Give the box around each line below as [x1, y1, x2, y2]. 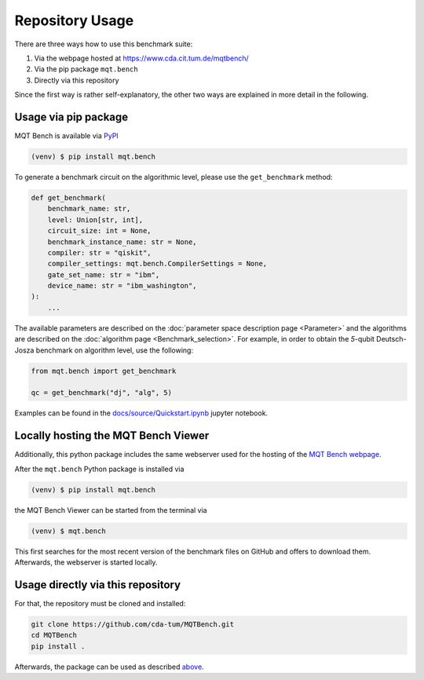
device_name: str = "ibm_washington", [47, 281, 197, 291]
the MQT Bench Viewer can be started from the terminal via [14, 505, 207, 514]
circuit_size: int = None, [47, 226, 152, 236]
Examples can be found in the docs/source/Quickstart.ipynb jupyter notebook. [14, 408, 269, 418]
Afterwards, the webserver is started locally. [14, 558, 158, 567]
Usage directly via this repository [14, 578, 181, 591]
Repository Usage [14, 12, 134, 29]
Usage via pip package [14, 110, 129, 123]
